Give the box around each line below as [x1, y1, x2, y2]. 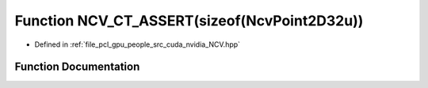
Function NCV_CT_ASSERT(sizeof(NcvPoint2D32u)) [14, 12, 364, 29]
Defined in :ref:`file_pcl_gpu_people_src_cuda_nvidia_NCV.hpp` [34, 40, 241, 49]
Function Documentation [14, 60, 140, 74]
